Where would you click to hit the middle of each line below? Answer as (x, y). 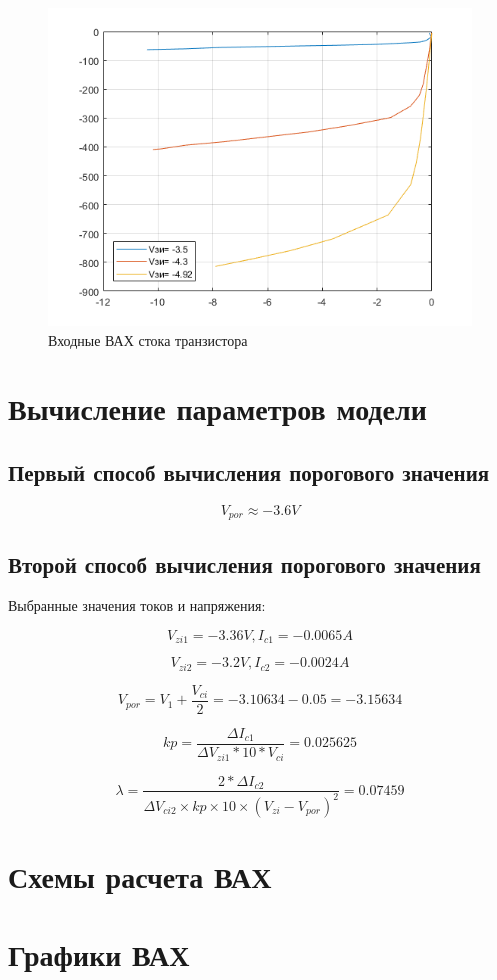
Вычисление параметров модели (217, 408)
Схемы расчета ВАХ (140, 876)
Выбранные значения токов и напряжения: (137, 605)
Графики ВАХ (99, 954)
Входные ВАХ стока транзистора (148, 339)
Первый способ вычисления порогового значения (249, 471)
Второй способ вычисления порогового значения (244, 563)
